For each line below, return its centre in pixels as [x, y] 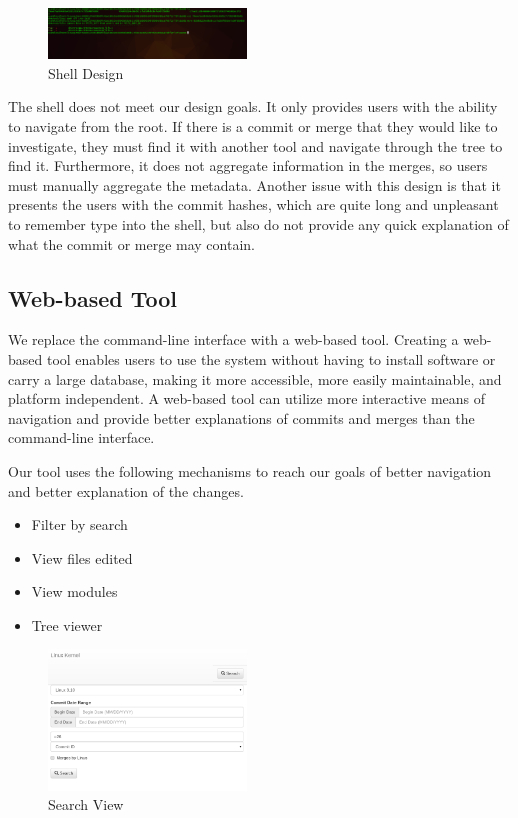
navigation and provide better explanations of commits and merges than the [241, 417]
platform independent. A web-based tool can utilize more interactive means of [247, 398]
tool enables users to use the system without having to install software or [271, 358]
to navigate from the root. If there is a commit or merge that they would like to [253, 126]
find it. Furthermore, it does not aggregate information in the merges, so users [248, 165]
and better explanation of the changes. [126, 490]
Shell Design [86, 72]
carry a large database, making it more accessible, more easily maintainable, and [255, 378]
